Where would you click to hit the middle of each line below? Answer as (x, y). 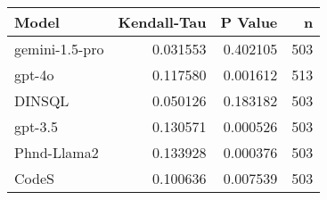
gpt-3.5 (36, 126)
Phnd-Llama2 (57, 152)
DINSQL (42, 100)
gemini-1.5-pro (59, 49)
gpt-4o (34, 75)
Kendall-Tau (162, 22)
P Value (249, 22)
